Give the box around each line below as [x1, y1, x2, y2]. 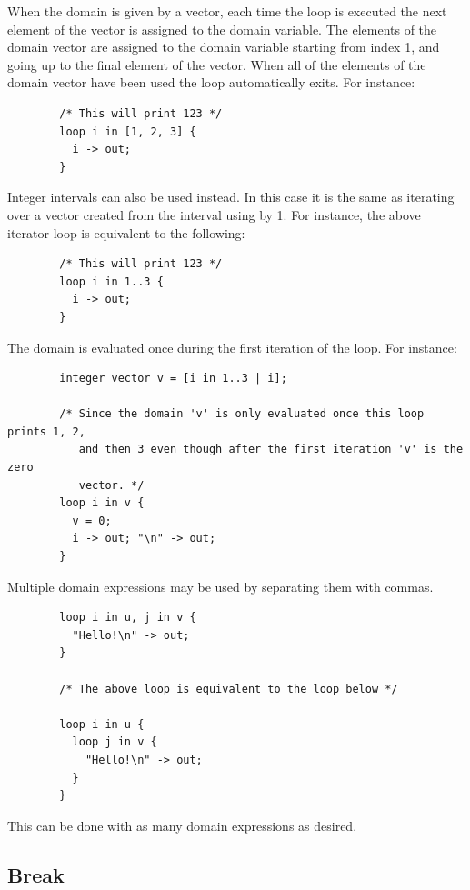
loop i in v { [59, 496, 145, 510]
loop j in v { [72, 735, 157, 749]
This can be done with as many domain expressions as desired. [7, 815, 357, 835]
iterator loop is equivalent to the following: [7, 223, 245, 242]
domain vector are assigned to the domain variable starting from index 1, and [7, 37, 440, 56]
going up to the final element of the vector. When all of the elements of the [7, 55, 426, 74]
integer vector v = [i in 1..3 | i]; [59, 372, 287, 385]
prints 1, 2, [7, 425, 85, 438]
